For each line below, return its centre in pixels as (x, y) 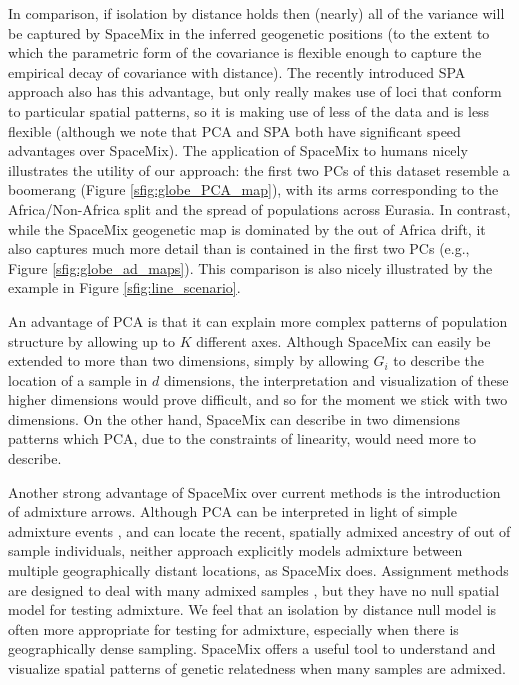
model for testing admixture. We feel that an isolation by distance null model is (252, 609)
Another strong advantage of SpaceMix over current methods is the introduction (254, 491)
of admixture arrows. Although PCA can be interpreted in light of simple (232, 511)
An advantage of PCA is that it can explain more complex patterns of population (258, 320)
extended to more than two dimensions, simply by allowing (188, 360)
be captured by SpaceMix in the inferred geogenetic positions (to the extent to (249, 32)
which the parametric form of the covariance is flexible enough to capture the (245, 52)
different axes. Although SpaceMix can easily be (343, 340)
